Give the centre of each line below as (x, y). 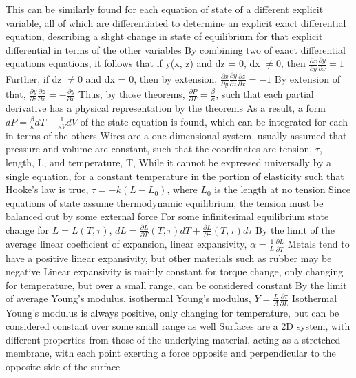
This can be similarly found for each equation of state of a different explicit (165, 9)
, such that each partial (265, 94)
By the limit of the (295, 229)
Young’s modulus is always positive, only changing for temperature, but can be (172, 312)
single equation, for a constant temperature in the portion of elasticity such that (175, 176)
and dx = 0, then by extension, (151, 78)
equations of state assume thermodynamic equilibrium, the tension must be (165, 202)
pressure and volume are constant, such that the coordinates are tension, (159, 149)
